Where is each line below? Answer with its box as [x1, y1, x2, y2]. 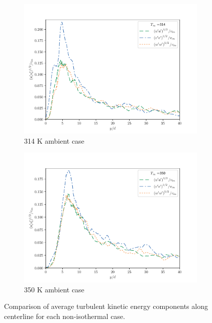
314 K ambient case [24, 135, 84, 146]
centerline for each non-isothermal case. [4, 310, 125, 321]
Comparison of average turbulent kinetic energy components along [4, 301, 208, 311]
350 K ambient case [24, 284, 84, 294]
